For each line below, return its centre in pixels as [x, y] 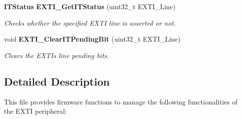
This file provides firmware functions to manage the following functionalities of [121, 101]
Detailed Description [57, 81]
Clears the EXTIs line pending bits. [56, 55]
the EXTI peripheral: [35, 111]
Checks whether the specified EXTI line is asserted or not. [90, 22]
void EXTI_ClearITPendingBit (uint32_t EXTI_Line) [92, 39]
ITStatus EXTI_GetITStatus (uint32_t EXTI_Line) [90, 6]
